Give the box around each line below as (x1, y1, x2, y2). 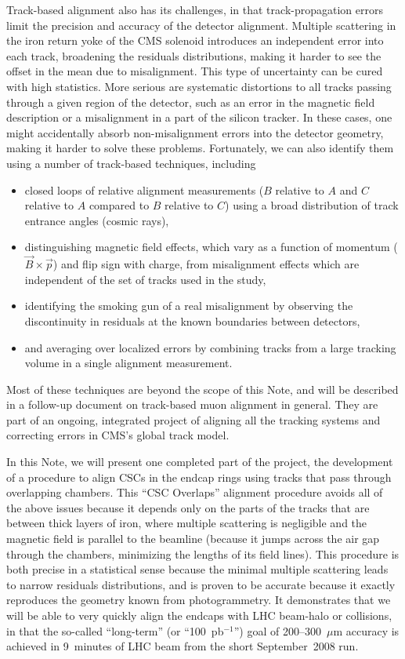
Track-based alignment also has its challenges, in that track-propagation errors (6, 2, 383, 17)
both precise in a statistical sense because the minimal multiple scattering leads (6, 561, 389, 577)
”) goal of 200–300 (233, 622, 321, 639)
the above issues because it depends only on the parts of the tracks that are (6, 499, 370, 515)
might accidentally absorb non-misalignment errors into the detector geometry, (6, 124, 384, 140)
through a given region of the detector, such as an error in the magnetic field (6, 93, 375, 110)
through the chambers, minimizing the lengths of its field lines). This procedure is (6, 545, 400, 562)
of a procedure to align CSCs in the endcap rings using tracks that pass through (6, 468, 392, 485)
